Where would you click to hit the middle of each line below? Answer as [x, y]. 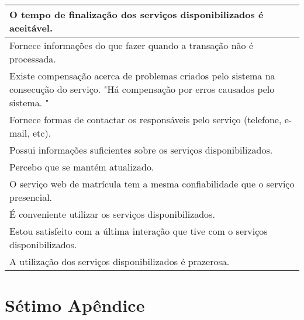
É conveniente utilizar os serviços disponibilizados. [112, 214]
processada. [33, 59]
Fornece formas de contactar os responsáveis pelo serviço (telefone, [146, 119]
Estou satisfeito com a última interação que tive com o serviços [139, 231]
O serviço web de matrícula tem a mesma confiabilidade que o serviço [152, 184]
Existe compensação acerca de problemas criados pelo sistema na [142, 76]
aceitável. [31, 28]
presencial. [31, 197]
